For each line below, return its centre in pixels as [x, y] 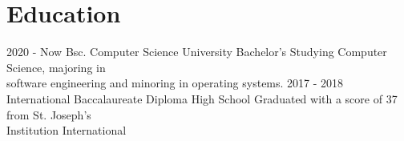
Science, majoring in [56, 67]
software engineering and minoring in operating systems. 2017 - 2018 [175, 83]
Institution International [67, 130]
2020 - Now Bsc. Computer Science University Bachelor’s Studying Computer [197, 52]
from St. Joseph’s [49, 114]
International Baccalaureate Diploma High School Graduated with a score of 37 [202, 98]
